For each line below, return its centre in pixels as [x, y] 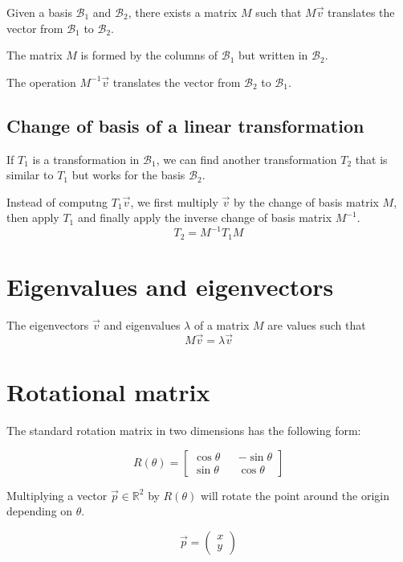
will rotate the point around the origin [295, 495]
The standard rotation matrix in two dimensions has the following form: [184, 430]
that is [371, 159]
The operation [41, 82]
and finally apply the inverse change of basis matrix [205, 217]
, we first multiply [174, 201]
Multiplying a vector [57, 495]
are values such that [317, 325]
